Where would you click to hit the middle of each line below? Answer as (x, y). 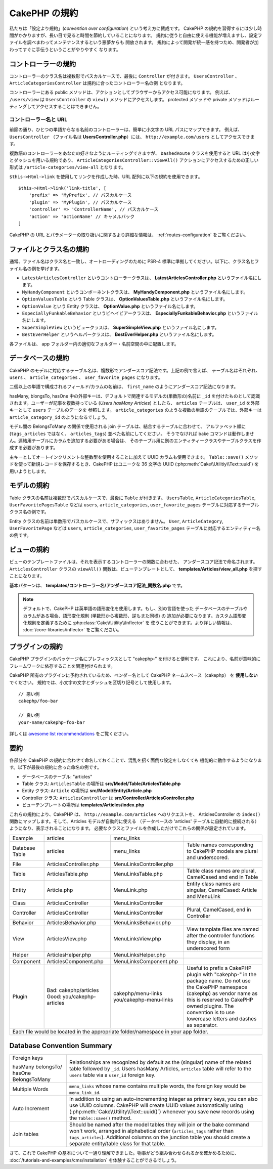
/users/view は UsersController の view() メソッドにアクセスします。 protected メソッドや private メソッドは (130, 99)
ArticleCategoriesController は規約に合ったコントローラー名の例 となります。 (97, 83)
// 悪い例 (29, 694)
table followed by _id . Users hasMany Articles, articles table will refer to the (160, 1069)
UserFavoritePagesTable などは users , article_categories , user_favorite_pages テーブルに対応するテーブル (134, 505)
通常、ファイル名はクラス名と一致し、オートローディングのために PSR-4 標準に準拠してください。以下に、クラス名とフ (134, 262)
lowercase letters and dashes (222, 1018)
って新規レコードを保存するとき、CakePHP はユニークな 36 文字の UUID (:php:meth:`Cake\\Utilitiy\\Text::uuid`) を (141, 464)
